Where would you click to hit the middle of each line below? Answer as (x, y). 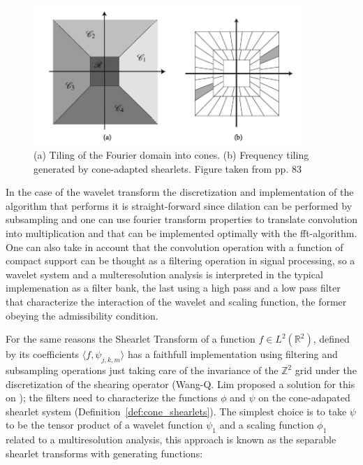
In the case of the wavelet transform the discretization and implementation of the (180, 192)
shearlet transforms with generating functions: (104, 453)
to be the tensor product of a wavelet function (104, 425)
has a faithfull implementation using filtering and (232, 354)
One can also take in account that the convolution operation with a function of (175, 246)
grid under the (326, 370)
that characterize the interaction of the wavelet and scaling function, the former (176, 302)
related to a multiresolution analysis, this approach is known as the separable (171, 439)
